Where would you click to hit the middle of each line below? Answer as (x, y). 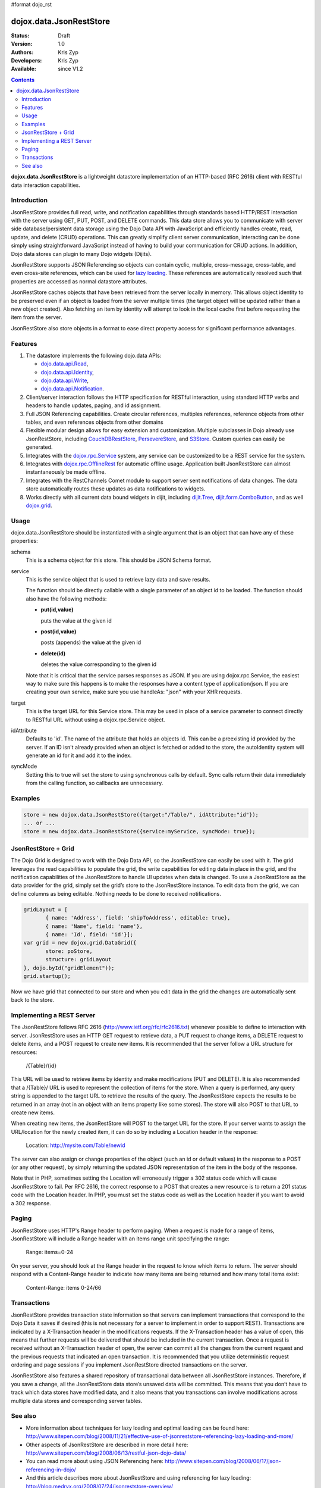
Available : (24, 69)
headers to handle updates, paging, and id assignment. (93, 405)
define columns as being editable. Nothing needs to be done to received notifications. (116, 893)
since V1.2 (70, 69)
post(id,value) (59, 632)
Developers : (26, 61)
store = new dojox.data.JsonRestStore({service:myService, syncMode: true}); (139, 831)
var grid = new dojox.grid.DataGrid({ (80, 943)
